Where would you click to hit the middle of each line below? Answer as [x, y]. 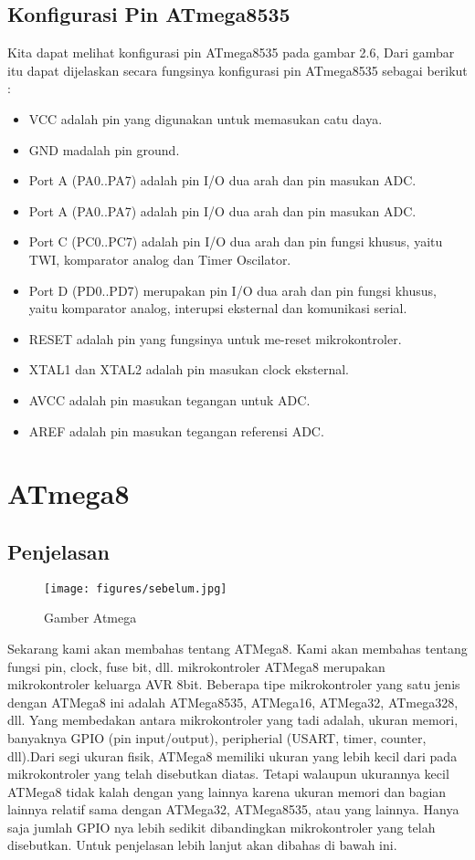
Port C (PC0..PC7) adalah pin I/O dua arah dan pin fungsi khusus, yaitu [236, 241]
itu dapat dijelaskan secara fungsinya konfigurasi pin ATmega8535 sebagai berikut [237, 70]
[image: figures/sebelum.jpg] [136, 588]
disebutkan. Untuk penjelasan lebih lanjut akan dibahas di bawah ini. [202, 845]
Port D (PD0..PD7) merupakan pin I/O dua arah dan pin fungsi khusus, [232, 290]
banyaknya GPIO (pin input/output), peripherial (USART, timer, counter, [217, 737]
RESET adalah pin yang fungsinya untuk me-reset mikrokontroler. [215, 338]
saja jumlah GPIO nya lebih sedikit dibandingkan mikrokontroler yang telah [222, 827]
